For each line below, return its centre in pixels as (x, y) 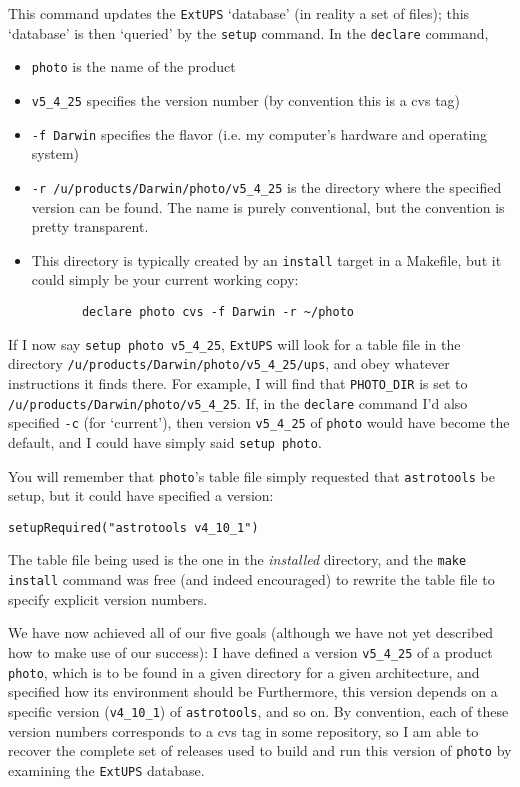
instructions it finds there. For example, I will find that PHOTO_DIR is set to (238, 382)
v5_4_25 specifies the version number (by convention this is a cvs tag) (246, 99)
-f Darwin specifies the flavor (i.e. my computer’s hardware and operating (259, 133)
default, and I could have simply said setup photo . (165, 441)
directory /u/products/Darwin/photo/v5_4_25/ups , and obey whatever (229, 363)
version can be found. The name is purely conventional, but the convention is (268, 206)
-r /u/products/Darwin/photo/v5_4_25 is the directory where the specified (266, 186)
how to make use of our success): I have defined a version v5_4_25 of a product (250, 651)
